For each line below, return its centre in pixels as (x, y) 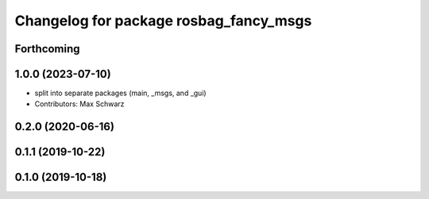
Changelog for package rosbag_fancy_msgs (163, 21)
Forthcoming (47, 49)
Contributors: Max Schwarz (79, 104)
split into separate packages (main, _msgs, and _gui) (120, 93)
